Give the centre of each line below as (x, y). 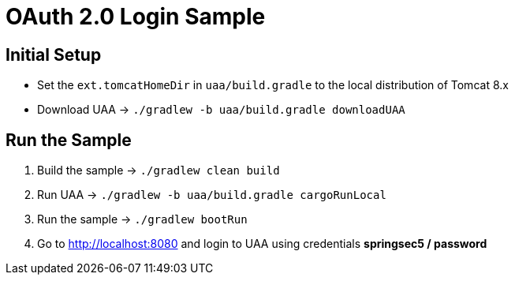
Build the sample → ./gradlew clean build (159, 170)
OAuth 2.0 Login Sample (136, 17)
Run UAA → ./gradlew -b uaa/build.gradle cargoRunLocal (212, 195)
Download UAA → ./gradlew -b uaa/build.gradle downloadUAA (221, 110)
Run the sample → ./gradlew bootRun (142, 219)
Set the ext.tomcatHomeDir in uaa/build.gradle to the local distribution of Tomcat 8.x (273, 85)
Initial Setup (54, 54)
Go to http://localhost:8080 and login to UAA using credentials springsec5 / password (262, 244)
